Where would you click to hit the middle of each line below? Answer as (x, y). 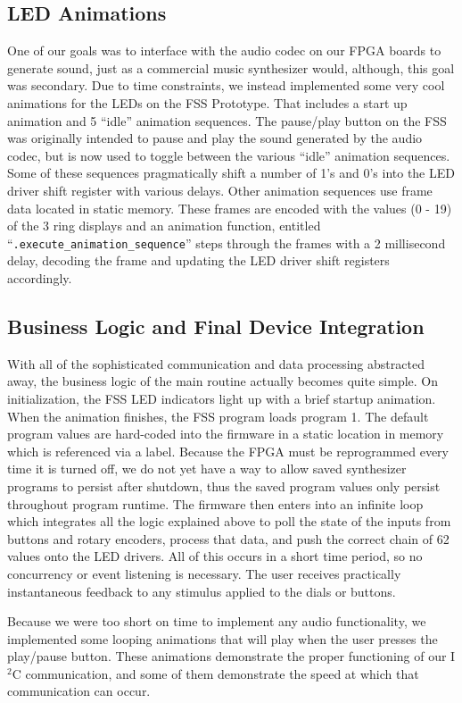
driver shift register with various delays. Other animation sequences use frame (220, 190)
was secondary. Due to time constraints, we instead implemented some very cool (226, 85)
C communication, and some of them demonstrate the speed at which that (215, 673)
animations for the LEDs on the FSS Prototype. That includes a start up (207, 102)
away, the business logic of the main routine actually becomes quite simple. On (223, 381)
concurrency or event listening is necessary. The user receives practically (204, 573)
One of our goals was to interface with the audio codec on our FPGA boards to (224, 50)
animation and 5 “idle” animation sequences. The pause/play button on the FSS (227, 120)
